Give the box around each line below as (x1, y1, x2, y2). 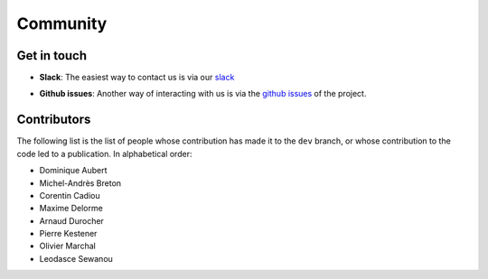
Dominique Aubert (39, 165, 108, 176)
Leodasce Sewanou (39, 253, 113, 264)
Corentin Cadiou (39, 190, 100, 200)
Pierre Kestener (39, 228, 98, 239)
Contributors (16, 112, 91, 127)
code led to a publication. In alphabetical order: (16, 148, 192, 159)
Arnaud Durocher (39, 215, 104, 226)
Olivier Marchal (39, 240, 97, 252)
